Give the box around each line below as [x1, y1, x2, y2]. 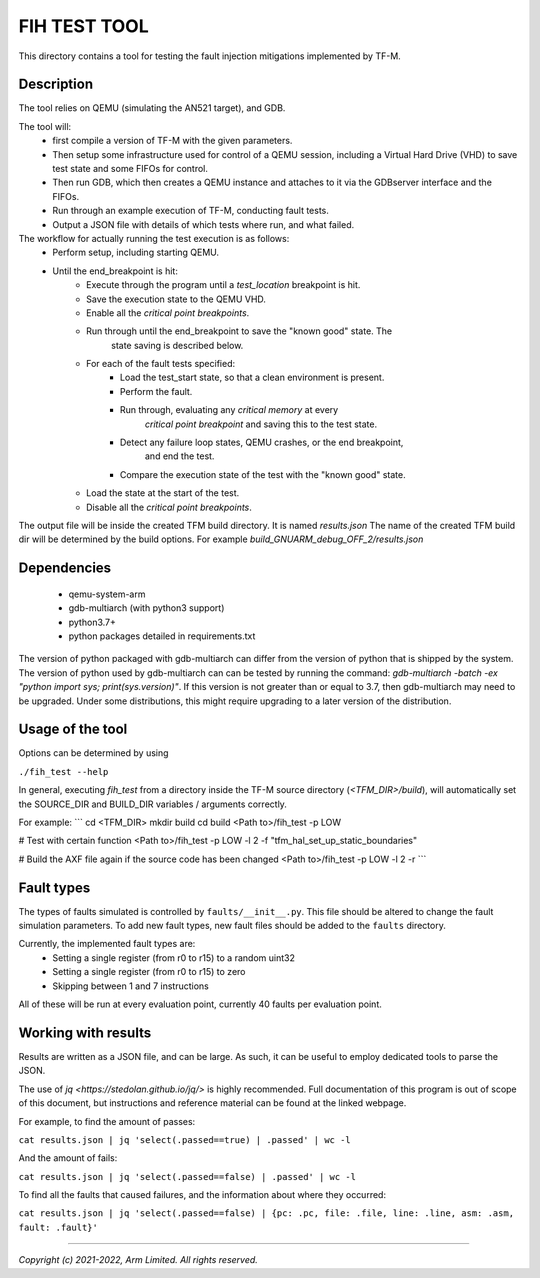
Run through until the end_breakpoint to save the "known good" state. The [86, 325, 393, 337]
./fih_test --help [18, 766, 109, 777]
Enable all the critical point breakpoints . [86, 306, 250, 319]
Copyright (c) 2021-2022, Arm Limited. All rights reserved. [18, 1254, 259, 1266]
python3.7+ [68, 616, 117, 628]
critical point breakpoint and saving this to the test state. [145, 418, 378, 430]
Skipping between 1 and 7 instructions [52, 980, 209, 992]
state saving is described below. [111, 339, 244, 351]
